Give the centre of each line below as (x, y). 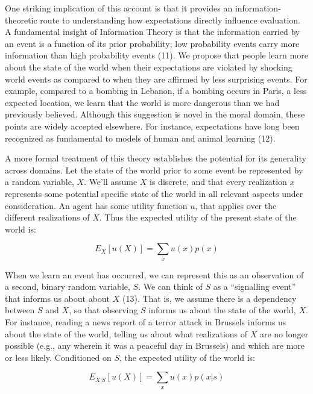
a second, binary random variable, (68, 286)
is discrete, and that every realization (218, 182)
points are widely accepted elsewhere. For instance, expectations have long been (152, 126)
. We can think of (170, 286)
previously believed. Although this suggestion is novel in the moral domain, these (155, 114)
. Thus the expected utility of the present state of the (198, 217)
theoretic (21, 20)
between (20, 310)
